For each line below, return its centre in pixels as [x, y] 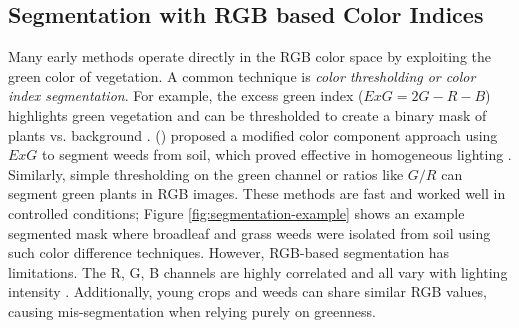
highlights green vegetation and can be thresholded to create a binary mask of [247, 114]
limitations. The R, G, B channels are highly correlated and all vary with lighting [258, 271]
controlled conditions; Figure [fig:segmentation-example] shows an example [236, 212]
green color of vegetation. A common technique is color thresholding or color [242, 75]
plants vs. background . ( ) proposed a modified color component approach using [253, 134]
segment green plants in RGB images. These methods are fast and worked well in [257, 193]
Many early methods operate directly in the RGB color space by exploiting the [250, 56]
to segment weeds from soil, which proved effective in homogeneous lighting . [277, 154]
